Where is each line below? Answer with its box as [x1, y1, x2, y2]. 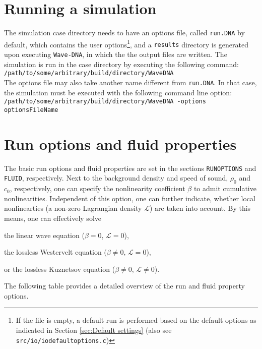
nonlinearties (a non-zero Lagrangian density [4, 203, 142, 213]
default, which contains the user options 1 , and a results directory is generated [4, 37, 249, 49]
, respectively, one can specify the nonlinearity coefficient [10, 183, 185, 194]
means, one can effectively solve [4, 212, 101, 223]
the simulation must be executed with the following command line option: [4, 87, 232, 97]
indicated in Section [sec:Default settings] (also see [16, 325, 172, 335]
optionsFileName [4, 106, 58, 113]
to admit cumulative [193, 183, 256, 194]
